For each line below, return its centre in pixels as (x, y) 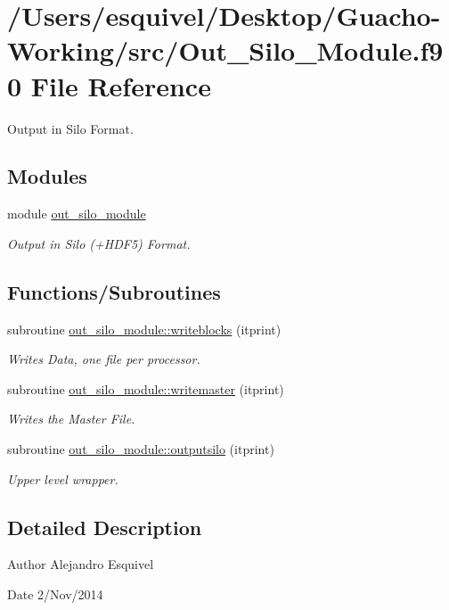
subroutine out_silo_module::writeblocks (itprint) (144, 329)
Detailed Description (105, 527)
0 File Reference (109, 85)
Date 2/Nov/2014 (55, 594)
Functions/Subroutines (114, 291)
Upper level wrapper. (63, 478)
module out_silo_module (77, 214)
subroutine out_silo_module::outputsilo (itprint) (141, 449)
